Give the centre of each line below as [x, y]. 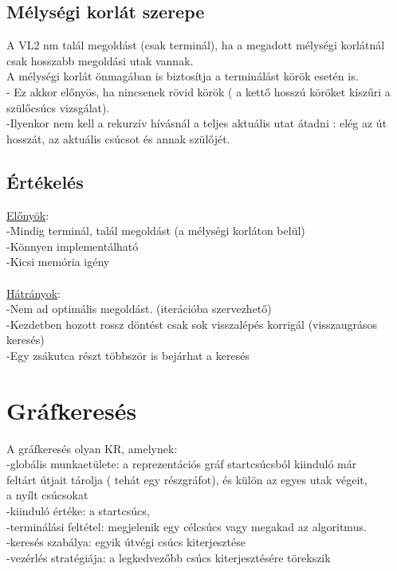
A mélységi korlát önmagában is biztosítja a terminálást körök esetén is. [183, 76]
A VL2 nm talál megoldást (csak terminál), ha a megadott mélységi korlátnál [196, 45]
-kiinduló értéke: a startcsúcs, [78, 510]
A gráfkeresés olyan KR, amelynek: [92, 448]
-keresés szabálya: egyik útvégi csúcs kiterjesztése [126, 542]
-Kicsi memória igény [58, 262]
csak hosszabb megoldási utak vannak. [100, 60]
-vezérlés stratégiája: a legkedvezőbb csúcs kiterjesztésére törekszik [169, 557]
